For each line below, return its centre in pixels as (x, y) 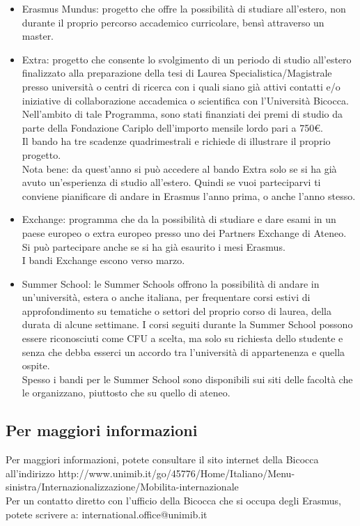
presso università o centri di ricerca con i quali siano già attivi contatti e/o (181, 86)
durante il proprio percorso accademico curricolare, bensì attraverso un (173, 22)
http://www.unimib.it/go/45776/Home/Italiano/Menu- (177, 473)
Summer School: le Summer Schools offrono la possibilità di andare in (171, 283)
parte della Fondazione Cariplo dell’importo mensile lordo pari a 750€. (172, 127)
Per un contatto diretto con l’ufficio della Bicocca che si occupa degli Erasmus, (173, 501)
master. (38, 36)
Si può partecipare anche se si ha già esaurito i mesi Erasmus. (154, 246)
